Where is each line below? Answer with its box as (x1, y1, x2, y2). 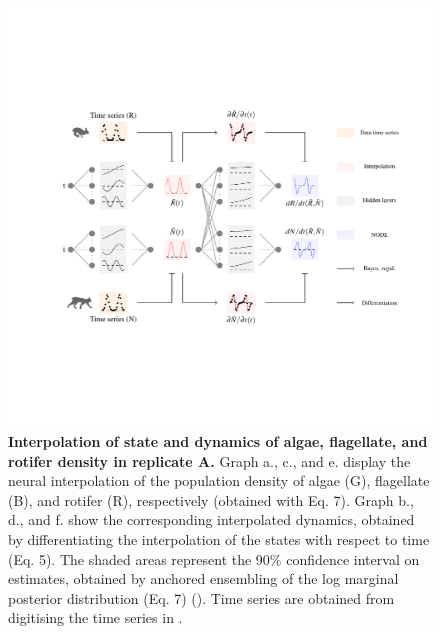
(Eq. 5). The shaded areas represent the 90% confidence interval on (8, 548, 420, 569)
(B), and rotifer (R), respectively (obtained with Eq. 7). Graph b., (8, 489, 414, 510)
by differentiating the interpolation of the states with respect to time (8, 529, 430, 549)
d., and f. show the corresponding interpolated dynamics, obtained (8, 509, 415, 530)
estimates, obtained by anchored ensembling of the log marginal (8, 568, 399, 589)
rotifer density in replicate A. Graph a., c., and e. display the (8, 450, 411, 471)
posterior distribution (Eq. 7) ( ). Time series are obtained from (8, 587, 395, 608)
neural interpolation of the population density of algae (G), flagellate (8, 470, 430, 491)
